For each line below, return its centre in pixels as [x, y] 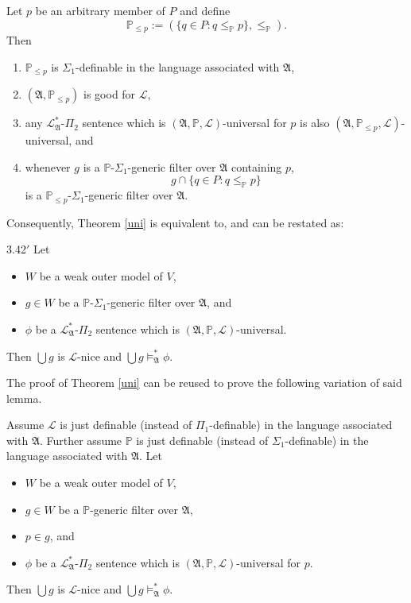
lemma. [24, 398]
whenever [48, 166]
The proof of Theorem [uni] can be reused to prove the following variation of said [204, 383]
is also [315, 123]
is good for [110, 94]
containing [256, 166]
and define [205, 10]
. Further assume [81, 440]
